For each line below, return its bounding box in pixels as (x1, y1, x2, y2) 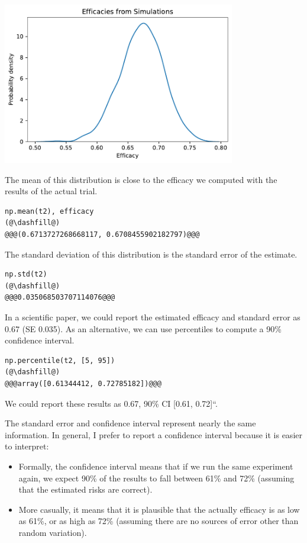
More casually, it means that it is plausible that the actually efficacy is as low (18, 503, 300, 515)
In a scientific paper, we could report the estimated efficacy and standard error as (5, 311, 300, 323)
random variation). (18, 526, 87, 538)
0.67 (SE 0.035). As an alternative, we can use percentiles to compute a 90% (5, 322, 282, 335)
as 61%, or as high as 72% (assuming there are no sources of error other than (18, 515, 299, 527)
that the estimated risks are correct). (18, 483, 153, 496)
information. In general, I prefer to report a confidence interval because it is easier (5, 428, 302, 441)
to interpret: (5, 440, 49, 452)
